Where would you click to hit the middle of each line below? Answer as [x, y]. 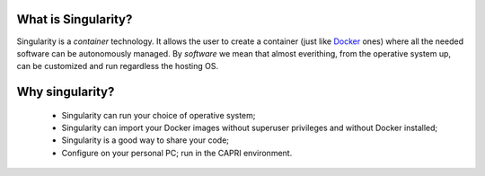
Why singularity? [66, 92]
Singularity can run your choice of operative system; [159, 115]
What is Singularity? [75, 19]
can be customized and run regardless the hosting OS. [118, 66]
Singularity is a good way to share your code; [145, 140]
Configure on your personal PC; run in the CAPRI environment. [177, 153]
